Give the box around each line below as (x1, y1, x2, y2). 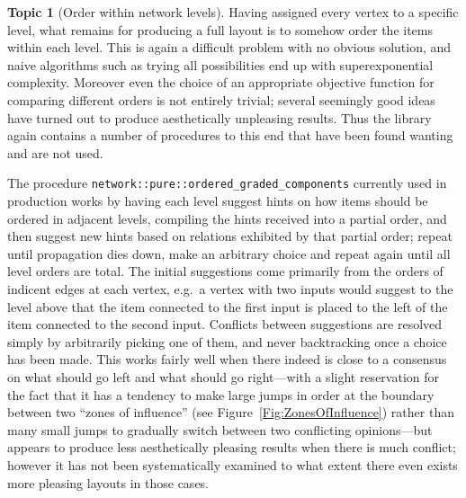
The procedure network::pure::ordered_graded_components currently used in (7, 173, 447, 192)
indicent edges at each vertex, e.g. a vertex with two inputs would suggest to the (7, 279, 453, 298)
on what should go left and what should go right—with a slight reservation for (7, 367, 440, 386)
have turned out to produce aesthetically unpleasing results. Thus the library (7, 108, 432, 127)
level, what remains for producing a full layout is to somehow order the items (7, 20, 433, 39)
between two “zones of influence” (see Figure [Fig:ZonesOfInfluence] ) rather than (7, 403, 454, 422)
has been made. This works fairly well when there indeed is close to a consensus (7, 350, 447, 369)
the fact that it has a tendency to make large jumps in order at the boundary (7, 385, 435, 404)
